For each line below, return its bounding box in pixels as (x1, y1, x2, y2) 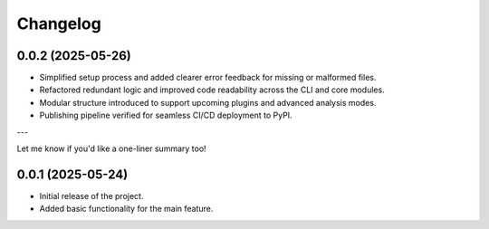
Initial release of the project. (39, 190, 144, 201)
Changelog (16, 14, 101, 33)
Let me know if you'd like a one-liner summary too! (16, 143, 207, 154)
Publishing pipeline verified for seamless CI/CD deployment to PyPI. (39, 110, 293, 121)
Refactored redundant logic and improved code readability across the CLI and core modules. (39, 84, 385, 95)
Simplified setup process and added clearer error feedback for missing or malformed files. (39, 72, 377, 83)
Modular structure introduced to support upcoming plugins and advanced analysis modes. (39, 97, 377, 108)
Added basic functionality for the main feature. (39, 204, 214, 215)
